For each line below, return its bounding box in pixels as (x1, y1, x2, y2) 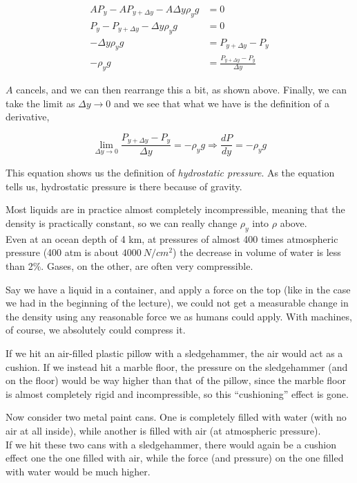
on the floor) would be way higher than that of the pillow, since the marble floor (6, 373, 346, 388)
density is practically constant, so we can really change (6, 216, 238, 230)
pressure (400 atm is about (6, 245, 119, 259)
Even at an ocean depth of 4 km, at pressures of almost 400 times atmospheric (6, 231, 338, 246)
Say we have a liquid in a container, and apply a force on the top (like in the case (6, 282, 351, 296)
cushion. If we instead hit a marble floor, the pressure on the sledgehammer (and (6, 359, 348, 374)
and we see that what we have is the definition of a (114, 95, 330, 110)
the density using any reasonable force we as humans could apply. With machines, (6, 309, 352, 323)
